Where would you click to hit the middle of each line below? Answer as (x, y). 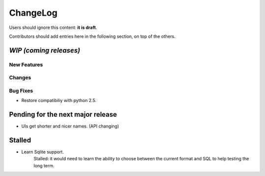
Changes (20, 77)
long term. (44, 165)
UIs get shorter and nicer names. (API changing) (70, 126)
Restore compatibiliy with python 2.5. (59, 101)
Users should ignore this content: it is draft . (53, 27)
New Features (26, 65)
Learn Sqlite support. (42, 152)
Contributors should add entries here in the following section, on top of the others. (92, 36)
